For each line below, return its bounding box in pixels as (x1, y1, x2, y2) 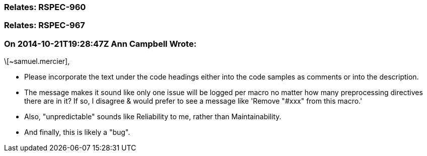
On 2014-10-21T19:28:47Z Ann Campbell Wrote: (4, 38, 197, 49)
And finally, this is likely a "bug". (24, 128, 130, 137)
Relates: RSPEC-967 (4, 20, 85, 31)
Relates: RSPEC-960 (4, 2, 86, 12)
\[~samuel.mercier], (4, 57, 70, 66)
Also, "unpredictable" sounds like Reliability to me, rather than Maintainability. (24, 112, 281, 121)
